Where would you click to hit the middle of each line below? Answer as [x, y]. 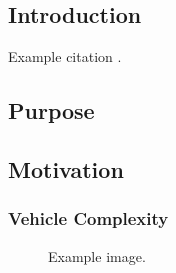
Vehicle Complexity [88, 218]
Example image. [97, 255]
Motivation [66, 168]
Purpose [51, 110]
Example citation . [65, 56]
